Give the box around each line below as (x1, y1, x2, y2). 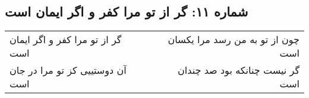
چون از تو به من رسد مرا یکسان (168, 32, 299, 47)
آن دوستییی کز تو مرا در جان (10, 63, 127, 77)
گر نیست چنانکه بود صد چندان (178, 63, 299, 77)
